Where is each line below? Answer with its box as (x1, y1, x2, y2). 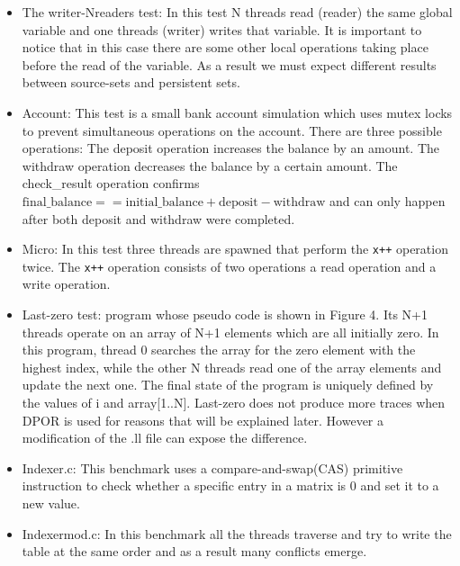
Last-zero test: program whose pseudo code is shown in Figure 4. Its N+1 (22, 305, 428, 324)
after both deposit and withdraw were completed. (22, 209, 295, 228)
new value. (22, 493, 80, 512)
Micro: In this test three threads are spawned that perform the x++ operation (22, 239, 448, 258)
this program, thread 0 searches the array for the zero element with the (22, 340, 416, 359)
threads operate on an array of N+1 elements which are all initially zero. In (22, 322, 439, 341)
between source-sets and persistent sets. (22, 73, 240, 92)
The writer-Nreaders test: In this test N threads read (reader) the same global (22, 3, 453, 21)
